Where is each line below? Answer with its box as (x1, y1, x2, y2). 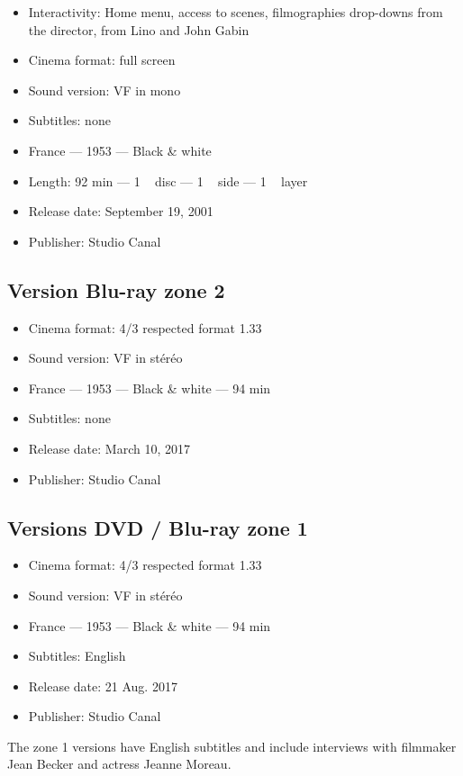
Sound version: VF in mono (28, 80, 181, 99)
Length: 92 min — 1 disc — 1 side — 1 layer (28, 171, 308, 190)
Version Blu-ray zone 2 (7, 275, 225, 303)
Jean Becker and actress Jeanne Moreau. (7, 754, 231, 773)
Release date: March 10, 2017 (28, 438, 190, 457)
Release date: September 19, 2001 (28, 202, 213, 221)
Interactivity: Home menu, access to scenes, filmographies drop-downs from (28, 3, 443, 21)
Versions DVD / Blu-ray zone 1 (7, 513, 308, 541)
